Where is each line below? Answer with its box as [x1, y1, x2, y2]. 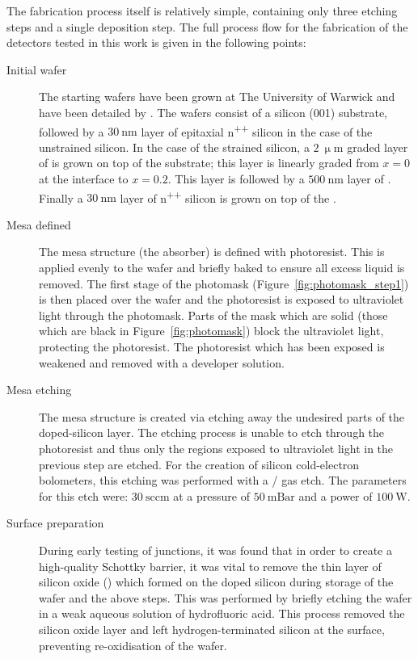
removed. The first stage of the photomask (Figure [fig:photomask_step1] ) [39, 275, 409, 292]
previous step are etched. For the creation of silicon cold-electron [39, 455, 360, 472]
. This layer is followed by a [167, 170, 305, 187]
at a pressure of [173, 487, 250, 504]
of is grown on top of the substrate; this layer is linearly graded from [39, 154, 379, 171]
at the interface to [39, 170, 129, 187]
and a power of [298, 487, 373, 504]
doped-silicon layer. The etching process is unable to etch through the [39, 424, 385, 441]
